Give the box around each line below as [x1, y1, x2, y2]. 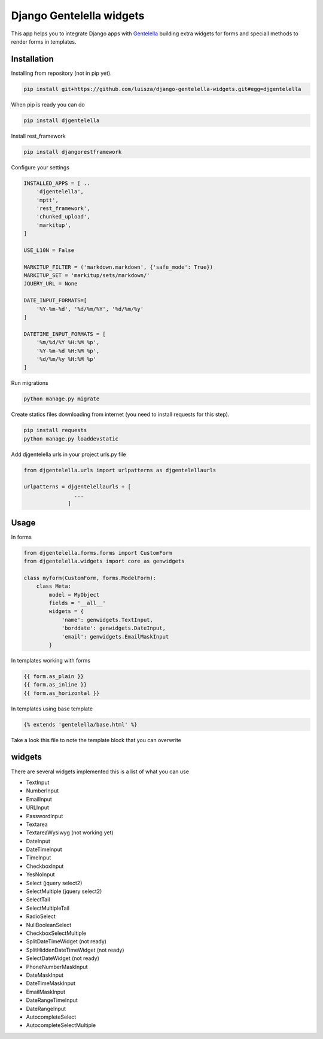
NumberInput [26, 787, 59, 794]
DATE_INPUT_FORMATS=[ [23, 297, 87, 304]
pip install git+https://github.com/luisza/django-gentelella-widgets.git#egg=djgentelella [23, 86, 301, 92]
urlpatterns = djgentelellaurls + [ [23, 484, 132, 490]
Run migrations [11, 379, 48, 387]
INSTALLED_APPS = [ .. [23, 180, 90, 187]
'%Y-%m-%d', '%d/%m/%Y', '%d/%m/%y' [36, 305, 144, 312]
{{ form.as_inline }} [23, 681, 87, 688]
